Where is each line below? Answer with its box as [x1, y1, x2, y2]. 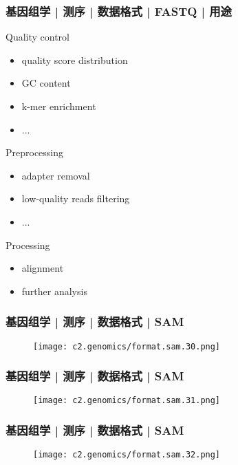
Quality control [6, 30, 70, 44]
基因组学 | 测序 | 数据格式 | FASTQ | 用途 [6, 2, 232, 19]
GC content [21, 76, 71, 90]
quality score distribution [21, 52, 128, 67]
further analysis [21, 283, 87, 298]
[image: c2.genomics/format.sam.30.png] [33, 341, 221, 352]
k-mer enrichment [21, 99, 96, 113]
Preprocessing [6, 145, 64, 160]
